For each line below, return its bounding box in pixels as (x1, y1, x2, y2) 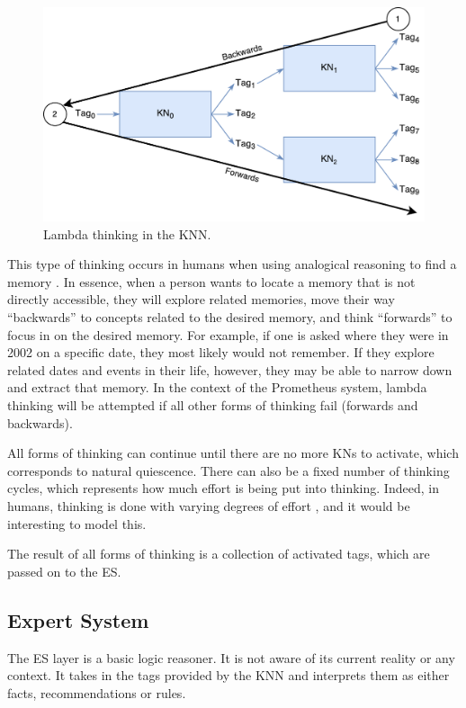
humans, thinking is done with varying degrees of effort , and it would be (7, 496, 410, 515)
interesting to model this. (7, 514, 147, 533)
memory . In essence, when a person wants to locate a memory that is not (7, 272, 416, 291)
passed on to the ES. (7, 561, 121, 580)
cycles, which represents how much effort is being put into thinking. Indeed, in (7, 479, 439, 497)
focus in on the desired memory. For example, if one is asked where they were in (7, 325, 449, 344)
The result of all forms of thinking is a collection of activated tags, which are (7, 544, 430, 563)
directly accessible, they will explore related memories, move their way (7, 290, 395, 309)
